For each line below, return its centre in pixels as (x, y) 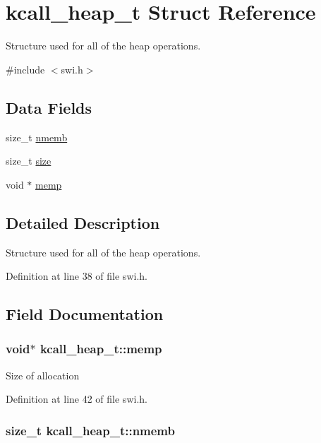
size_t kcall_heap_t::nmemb (90, 430)
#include (25, 69)
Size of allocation (43, 375)
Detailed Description (83, 222)
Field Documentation (85, 314)
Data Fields (49, 107)
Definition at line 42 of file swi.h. (77, 399)
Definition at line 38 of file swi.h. (77, 276)
